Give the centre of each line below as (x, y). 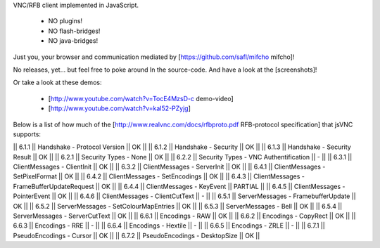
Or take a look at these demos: (57, 83)
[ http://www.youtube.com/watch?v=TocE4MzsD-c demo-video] (141, 98)
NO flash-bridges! (74, 31)
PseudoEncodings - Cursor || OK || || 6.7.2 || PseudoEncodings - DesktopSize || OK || (137, 235)
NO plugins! (65, 21)
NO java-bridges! (73, 41)
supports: (27, 134)
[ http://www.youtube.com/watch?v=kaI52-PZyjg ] (120, 108)
